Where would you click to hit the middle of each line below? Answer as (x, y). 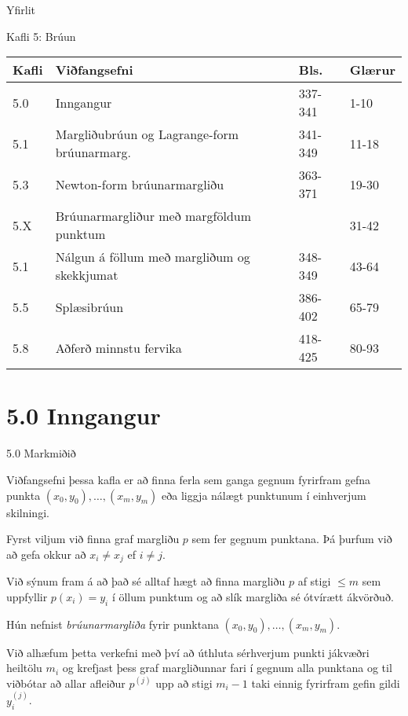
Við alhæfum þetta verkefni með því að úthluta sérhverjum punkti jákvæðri (188, 652)
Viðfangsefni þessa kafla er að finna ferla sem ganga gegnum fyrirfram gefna (189, 479)
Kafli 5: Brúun (41, 36)
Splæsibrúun (89, 307)
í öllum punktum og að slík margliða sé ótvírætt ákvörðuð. (253, 596)
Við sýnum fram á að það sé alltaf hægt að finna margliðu (146, 581)
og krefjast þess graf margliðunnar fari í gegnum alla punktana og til (227, 668)
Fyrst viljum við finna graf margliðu (93, 539)
